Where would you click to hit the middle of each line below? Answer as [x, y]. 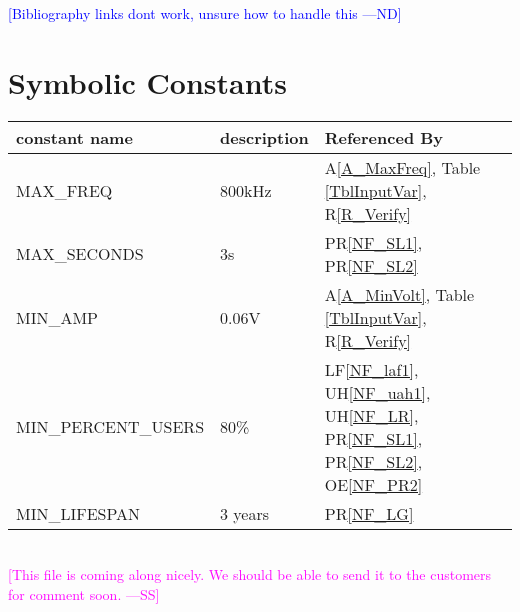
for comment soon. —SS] [84, 593]
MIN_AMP [57, 317]
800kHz [246, 190]
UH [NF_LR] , [371, 415]
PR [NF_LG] [369, 513]
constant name [74, 137]
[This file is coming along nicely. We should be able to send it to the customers [250, 574]
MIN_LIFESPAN [78, 513]
